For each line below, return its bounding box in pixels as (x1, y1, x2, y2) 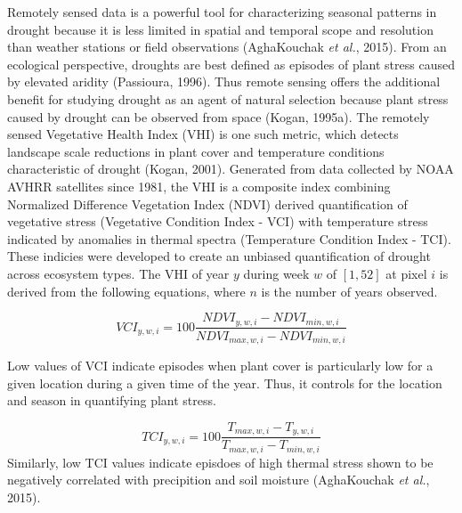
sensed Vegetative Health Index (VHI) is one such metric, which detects (7, 125, 399, 143)
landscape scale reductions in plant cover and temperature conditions (7, 142, 385, 160)
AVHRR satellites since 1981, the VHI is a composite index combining (7, 176, 391, 195)
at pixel (385, 264, 427, 282)
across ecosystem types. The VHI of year (7, 264, 230, 282)
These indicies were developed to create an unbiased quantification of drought (7, 247, 431, 265)
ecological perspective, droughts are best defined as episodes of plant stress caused (7, 54, 455, 73)
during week (243, 264, 310, 282)
